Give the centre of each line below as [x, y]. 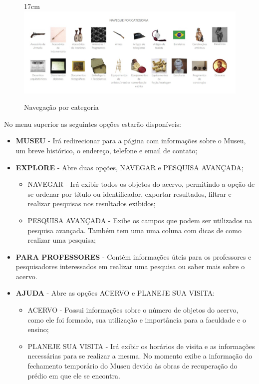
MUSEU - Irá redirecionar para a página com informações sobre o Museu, [131, 141]
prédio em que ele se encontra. [74, 375]
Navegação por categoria [61, 107]
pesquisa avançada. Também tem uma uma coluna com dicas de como [134, 230]
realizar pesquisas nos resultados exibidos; [92, 203]
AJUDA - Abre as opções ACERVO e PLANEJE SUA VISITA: [115, 293]
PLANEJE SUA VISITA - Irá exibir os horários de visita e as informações [141, 346]
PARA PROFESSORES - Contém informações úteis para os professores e [133, 256]
